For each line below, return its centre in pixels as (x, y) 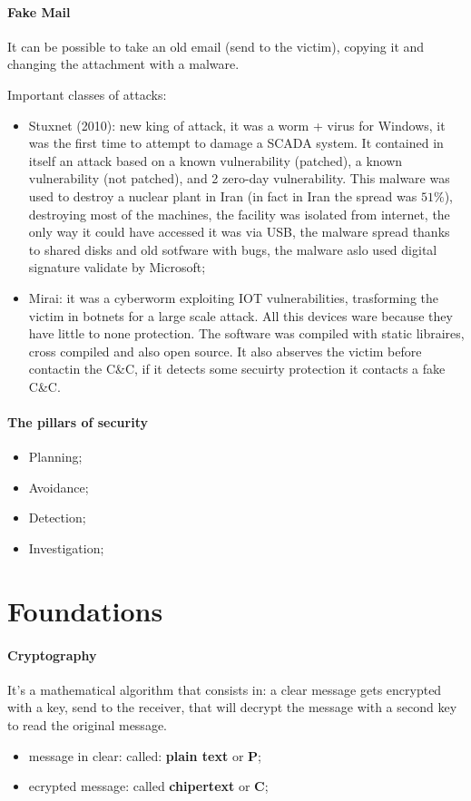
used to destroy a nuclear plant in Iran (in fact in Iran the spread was (223, 195)
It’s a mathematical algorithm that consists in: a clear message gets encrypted (225, 689)
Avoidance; (59, 487)
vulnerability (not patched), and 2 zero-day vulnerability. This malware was (239, 178)
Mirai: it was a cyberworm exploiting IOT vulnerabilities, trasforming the (234, 297)
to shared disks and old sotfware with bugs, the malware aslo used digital (233, 249)
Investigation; (66, 548)
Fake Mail (39, 11)
